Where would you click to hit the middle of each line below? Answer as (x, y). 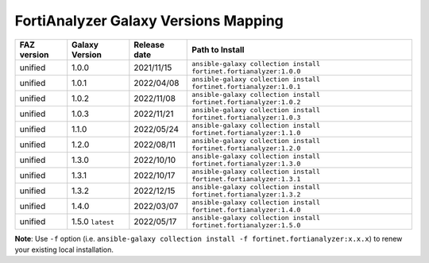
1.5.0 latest (93, 221)
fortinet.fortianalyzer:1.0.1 (246, 86)
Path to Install (218, 49)
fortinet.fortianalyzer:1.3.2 (246, 194)
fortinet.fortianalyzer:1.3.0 (246, 163)
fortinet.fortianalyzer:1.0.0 (246, 71)
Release (149, 44)
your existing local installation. (64, 249)
